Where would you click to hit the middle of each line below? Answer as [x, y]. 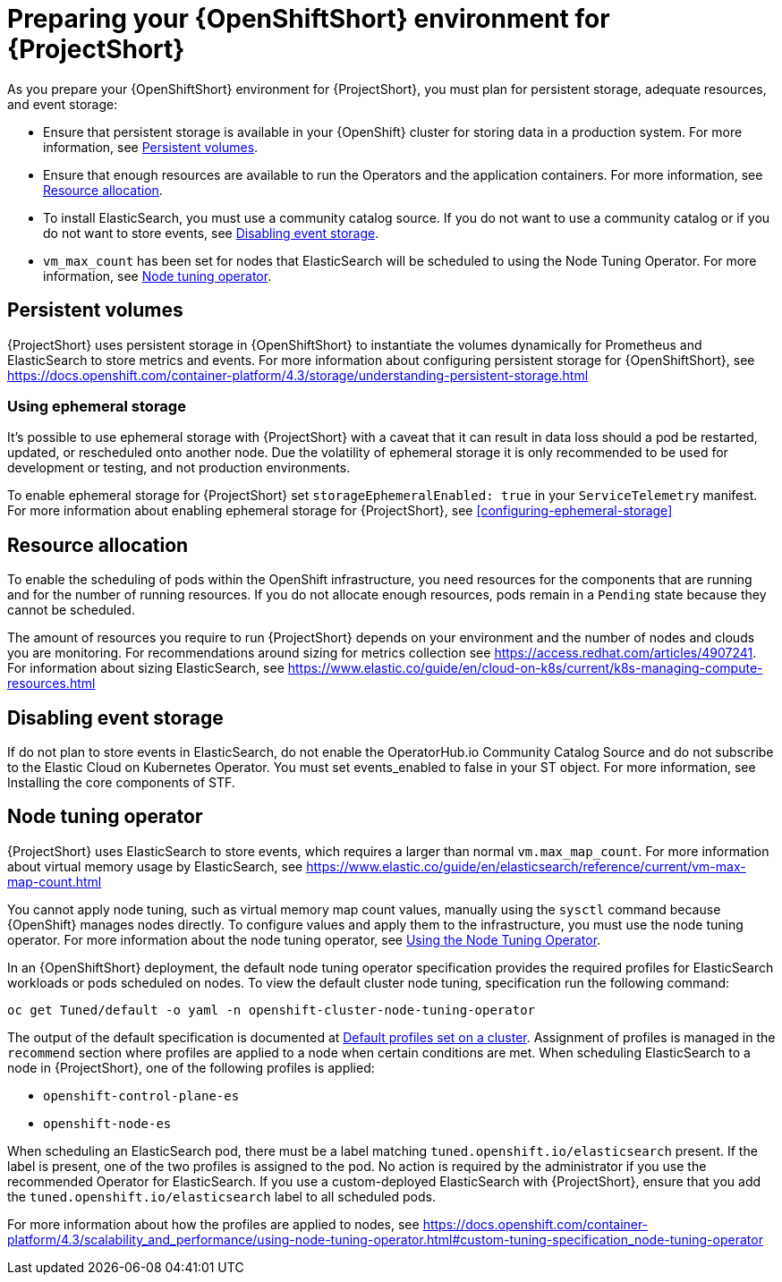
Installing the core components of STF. [121, 783]
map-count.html [55, 881]
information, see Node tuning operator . [157, 276]
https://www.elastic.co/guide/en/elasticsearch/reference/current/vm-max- [526, 866]
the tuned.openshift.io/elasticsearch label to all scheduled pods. [221, 1196]
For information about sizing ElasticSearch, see [146, 668]
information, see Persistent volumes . [151, 147]
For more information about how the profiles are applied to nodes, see [213, 1224]
